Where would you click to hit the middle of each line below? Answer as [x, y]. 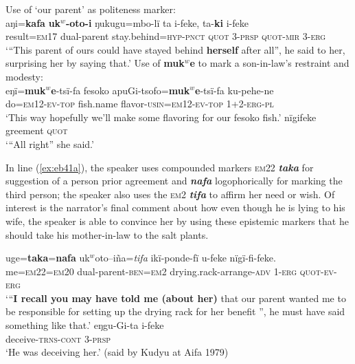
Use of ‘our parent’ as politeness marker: [91, 9]
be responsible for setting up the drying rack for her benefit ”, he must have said [175, 311]
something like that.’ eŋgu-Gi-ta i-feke [85, 325]
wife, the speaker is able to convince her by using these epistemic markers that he [177, 221]
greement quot [37, 130]
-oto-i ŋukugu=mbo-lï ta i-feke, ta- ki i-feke [157, 22]
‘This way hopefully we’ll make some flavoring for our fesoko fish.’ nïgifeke [161, 117]
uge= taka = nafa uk [48, 258]
